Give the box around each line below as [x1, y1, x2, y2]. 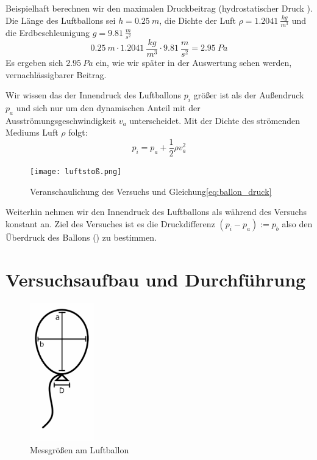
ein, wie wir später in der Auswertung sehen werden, [96, 56, 292, 68]
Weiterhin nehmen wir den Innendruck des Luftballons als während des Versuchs [5, 205, 307, 218]
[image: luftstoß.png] [30, 167, 122, 176]
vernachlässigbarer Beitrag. [5, 68, 107, 81]
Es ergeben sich [5, 56, 63, 68]
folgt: [68, 126, 88, 139]
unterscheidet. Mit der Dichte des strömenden [129, 114, 301, 126]
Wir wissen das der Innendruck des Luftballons [5, 89, 182, 101]
